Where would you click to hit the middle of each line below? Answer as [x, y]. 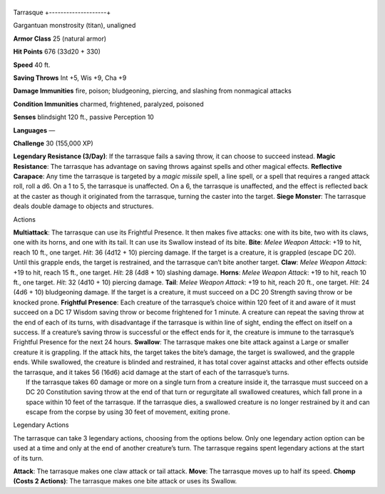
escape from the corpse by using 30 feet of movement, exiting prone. [128, 412]
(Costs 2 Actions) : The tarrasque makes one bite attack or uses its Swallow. [125, 481]
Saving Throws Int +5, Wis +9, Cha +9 [70, 78]
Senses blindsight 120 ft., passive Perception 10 [84, 117]
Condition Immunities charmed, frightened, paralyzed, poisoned [109, 104]
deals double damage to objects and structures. [83, 206]
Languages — [34, 130]
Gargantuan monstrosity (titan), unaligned [75, 26]
